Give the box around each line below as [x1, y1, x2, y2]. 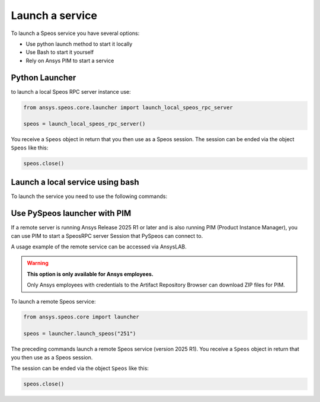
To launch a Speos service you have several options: [11, 30, 140, 37]
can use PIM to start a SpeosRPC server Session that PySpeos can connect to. [11, 232, 203, 240]
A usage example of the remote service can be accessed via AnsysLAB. [11, 243, 187, 250]
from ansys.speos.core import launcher [23, 314, 139, 320]
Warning [27, 260, 49, 267]
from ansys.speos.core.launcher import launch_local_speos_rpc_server [23, 104, 233, 111]
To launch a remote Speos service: [11, 298, 96, 305]
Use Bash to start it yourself [25, 49, 94, 56]
